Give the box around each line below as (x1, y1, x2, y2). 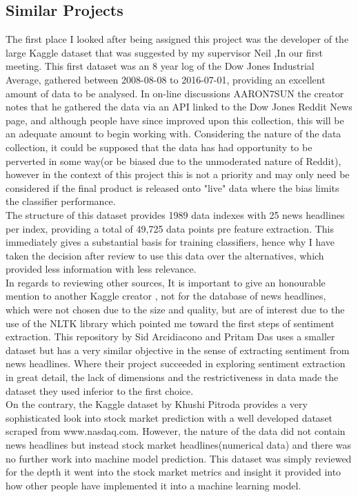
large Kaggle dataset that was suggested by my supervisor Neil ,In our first (6, 45, 323, 59)
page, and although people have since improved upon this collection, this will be (6, 113, 344, 127)
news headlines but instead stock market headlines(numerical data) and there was (6, 438, 352, 452)
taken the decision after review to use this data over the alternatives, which (6, 248, 324, 262)
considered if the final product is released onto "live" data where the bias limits (6, 180, 339, 195)
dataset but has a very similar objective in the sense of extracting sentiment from (6, 342, 350, 357)
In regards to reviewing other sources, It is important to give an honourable (6, 275, 326, 289)
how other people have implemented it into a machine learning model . (6, 478, 301, 492)
